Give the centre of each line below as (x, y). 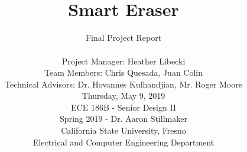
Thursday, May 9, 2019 (123, 96)
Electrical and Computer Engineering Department (123, 142)
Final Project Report (123, 38)
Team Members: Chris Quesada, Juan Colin (123, 72)
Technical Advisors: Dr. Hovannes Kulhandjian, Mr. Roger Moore (123, 84)
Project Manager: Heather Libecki (123, 61)
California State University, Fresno (123, 130)
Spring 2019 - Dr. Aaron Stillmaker (123, 119)
